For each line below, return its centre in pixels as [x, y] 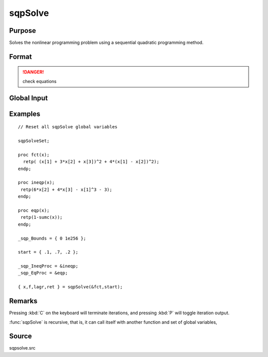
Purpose [23, 31]
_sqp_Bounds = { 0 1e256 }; [52, 238]
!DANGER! [33, 72]
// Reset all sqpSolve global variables [68, 127]
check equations [39, 81]
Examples [25, 114]
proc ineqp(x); [36, 182]
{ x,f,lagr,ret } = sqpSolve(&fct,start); [70, 287]
